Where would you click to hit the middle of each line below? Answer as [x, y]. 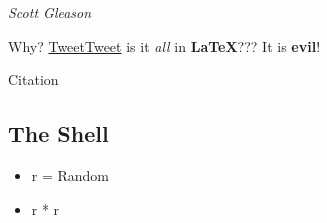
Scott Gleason [50, 12]
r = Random [70, 174]
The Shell [58, 133]
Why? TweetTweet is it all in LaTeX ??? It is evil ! [164, 45]
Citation [33, 79]
